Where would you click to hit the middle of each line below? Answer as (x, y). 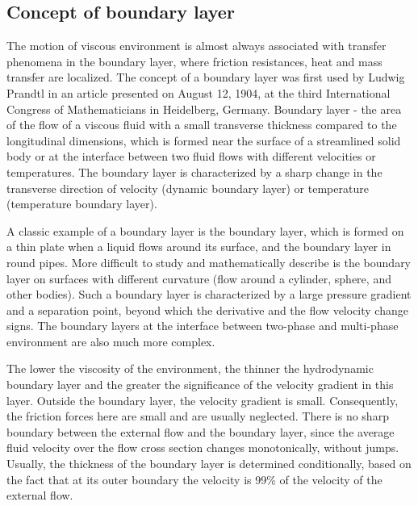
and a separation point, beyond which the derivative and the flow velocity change (207, 309)
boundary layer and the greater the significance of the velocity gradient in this (200, 385)
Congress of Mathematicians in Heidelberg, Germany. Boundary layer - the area (204, 109)
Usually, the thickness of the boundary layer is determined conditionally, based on (209, 464)
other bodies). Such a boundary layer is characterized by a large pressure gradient (209, 294)
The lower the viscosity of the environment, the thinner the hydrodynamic (190, 368)
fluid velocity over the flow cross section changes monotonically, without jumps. (203, 447)
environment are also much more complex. (111, 341)
